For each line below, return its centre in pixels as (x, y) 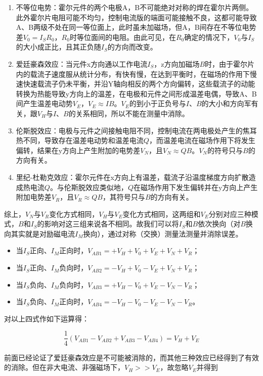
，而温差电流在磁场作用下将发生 (202, 140)
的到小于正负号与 (158, 103)
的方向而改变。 (132, 47)
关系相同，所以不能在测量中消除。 (132, 113)
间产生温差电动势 (44, 103)
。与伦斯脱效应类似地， (89, 187)
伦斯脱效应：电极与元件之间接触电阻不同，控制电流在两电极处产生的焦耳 (136, 130)
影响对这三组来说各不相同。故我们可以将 (112, 224)
